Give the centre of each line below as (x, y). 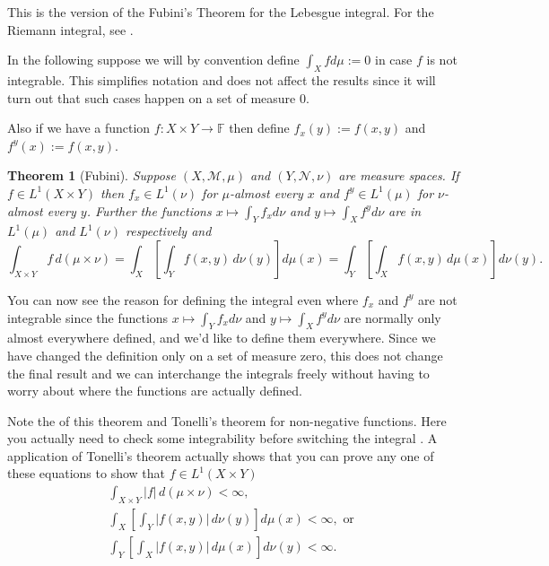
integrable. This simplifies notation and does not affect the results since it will (222, 79)
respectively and (168, 231)
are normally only (392, 317)
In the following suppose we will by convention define (153, 60)
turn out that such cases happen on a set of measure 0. (158, 97)
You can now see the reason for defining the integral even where (183, 299)
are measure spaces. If (399, 175)
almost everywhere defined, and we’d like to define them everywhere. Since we (222, 338)
